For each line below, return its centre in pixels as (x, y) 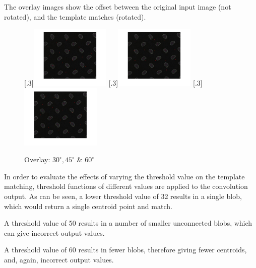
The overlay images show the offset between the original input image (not (118, 7)
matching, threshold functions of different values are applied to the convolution (126, 186)
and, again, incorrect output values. (59, 259)
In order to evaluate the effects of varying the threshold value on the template (124, 176)
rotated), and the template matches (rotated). (75, 16)
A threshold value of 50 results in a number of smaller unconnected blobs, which (128, 223)
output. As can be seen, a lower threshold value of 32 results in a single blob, (123, 196)
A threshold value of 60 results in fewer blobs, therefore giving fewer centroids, (125, 250)
